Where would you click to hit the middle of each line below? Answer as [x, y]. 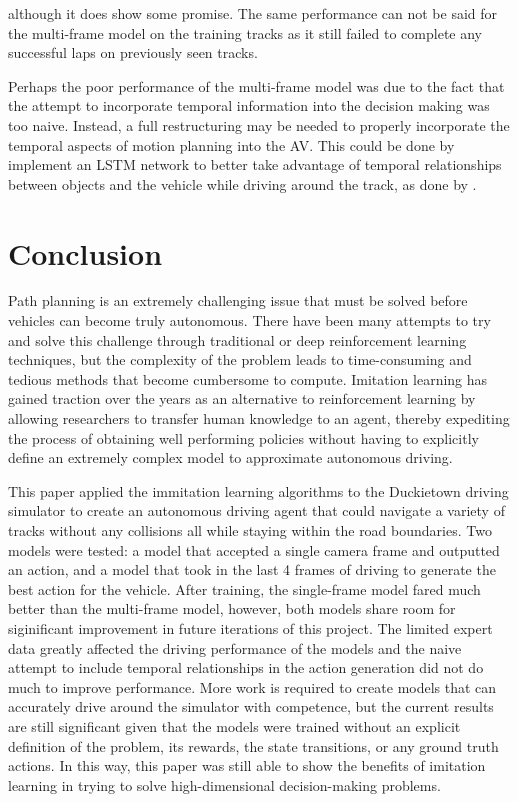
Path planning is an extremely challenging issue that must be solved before [238, 300]
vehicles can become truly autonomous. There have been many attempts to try [249, 320]
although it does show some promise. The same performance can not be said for [253, 13]
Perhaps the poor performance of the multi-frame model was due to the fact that [256, 85]
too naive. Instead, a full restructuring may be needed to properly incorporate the [259, 124]
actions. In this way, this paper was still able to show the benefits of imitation [247, 765]
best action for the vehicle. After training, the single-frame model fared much [244, 588]
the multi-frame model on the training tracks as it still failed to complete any [245, 32]
